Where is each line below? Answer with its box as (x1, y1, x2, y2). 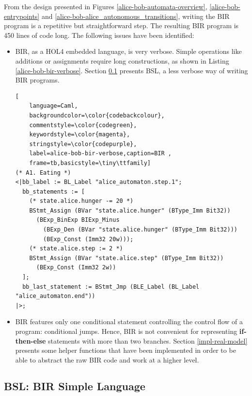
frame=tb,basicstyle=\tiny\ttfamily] (29, 159, 151, 166)
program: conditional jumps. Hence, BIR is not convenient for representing (15, 326, 237, 336)
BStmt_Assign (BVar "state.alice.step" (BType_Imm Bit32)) (29, 254, 224, 262)
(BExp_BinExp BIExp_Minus (36, 216, 120, 224)
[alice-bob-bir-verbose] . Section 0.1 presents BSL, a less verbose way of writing (15, 65, 248, 75)
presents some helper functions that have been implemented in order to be (15, 345, 236, 355)
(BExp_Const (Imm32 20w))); (43, 235, 134, 243)
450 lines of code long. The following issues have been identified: (4, 30, 194, 40)
